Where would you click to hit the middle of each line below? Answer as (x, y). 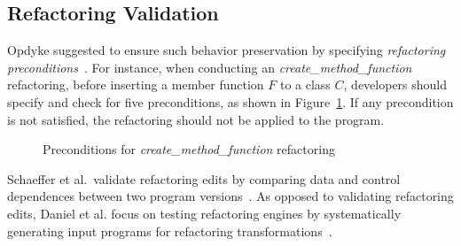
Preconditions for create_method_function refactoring (189, 149)
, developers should (395, 85)
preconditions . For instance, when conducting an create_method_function (210, 67)
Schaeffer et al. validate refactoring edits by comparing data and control (204, 178)
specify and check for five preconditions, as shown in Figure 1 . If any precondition (230, 101)
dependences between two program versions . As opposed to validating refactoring (230, 196)
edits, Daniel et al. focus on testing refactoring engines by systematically (204, 213)
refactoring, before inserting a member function (136, 85)
